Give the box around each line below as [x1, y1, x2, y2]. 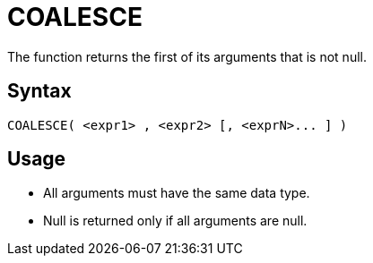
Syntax [7, 80, 72, 103]
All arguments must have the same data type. [43, 185, 310, 201]
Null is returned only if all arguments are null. [43, 213, 308, 229]
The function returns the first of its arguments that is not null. [7, 48, 367, 64]
